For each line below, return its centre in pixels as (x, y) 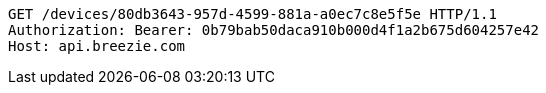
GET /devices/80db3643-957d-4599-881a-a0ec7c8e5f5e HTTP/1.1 (252, 14)
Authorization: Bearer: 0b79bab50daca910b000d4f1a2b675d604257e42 (274, 30)
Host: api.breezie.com (97, 46)
